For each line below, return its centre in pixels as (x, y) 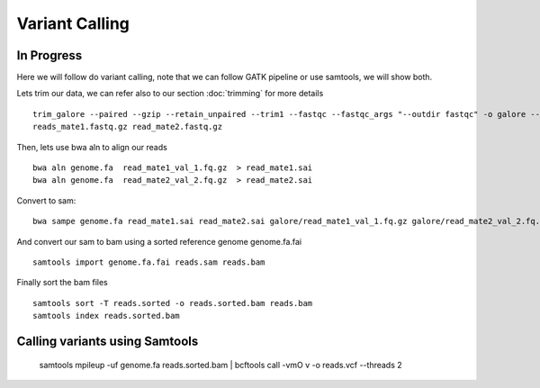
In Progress (49, 55)
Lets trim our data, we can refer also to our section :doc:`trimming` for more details (170, 94)
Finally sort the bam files (62, 283)
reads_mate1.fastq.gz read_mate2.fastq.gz (128, 127)
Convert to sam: (46, 200)
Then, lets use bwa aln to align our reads (92, 147)
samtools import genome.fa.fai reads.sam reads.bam (149, 262)
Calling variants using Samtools (108, 341)
